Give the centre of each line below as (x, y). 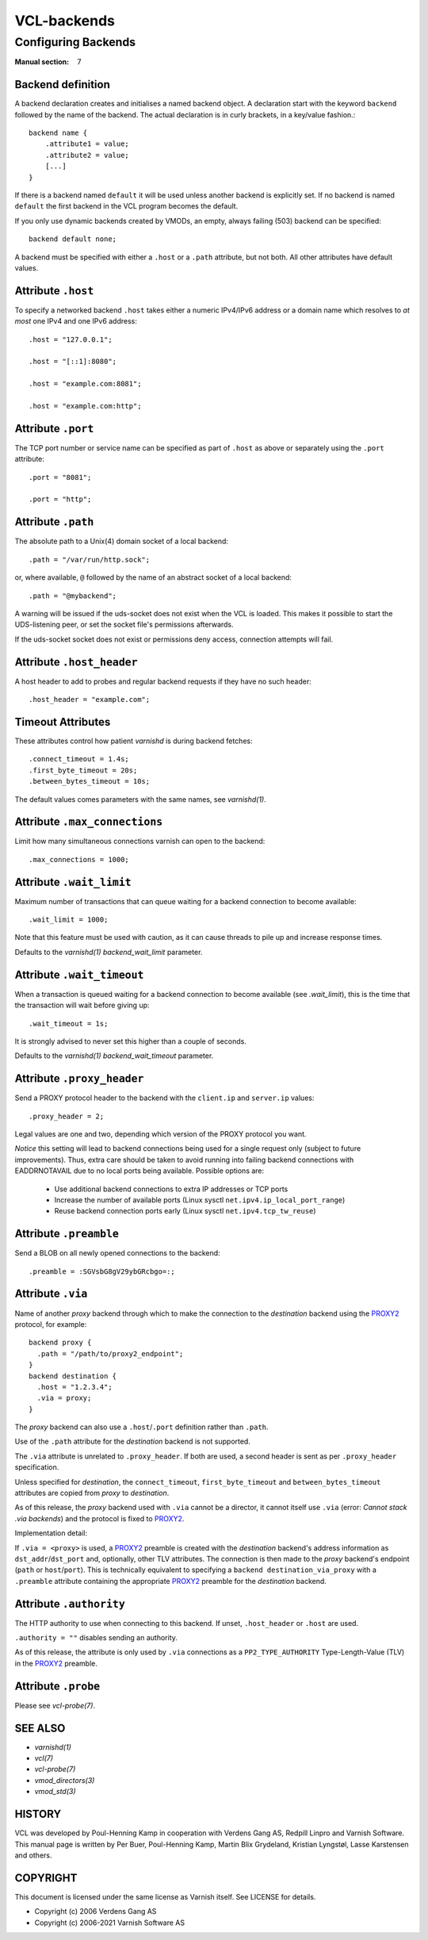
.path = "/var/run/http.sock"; (90, 560)
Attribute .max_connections (89, 822)
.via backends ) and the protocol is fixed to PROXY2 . (99, 1518)
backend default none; (73, 239)
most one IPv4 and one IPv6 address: (76, 321)
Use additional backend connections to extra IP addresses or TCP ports (171, 1189)
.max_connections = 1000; (79, 859)
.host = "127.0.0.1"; (71, 339)
